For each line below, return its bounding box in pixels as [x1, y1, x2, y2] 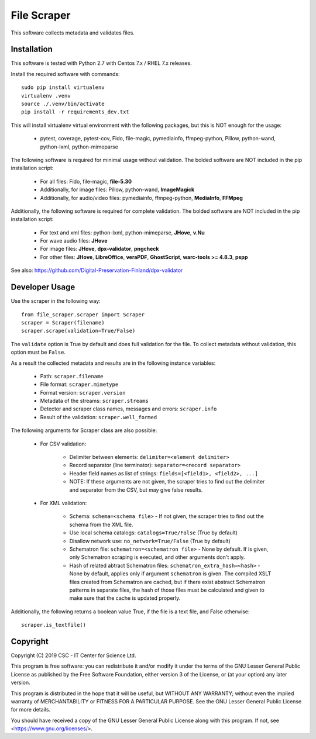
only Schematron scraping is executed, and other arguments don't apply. [69, 554, 245, 561]
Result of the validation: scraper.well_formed [40, 413, 157, 420]
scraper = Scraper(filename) [21, 319, 105, 326]
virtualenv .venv [21, 92, 71, 99]
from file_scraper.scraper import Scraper [21, 311, 145, 318]
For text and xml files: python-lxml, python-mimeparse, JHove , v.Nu [40, 229, 205, 236]
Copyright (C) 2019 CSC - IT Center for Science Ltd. [11, 652, 136, 659]
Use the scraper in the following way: [11, 298, 101, 305]
